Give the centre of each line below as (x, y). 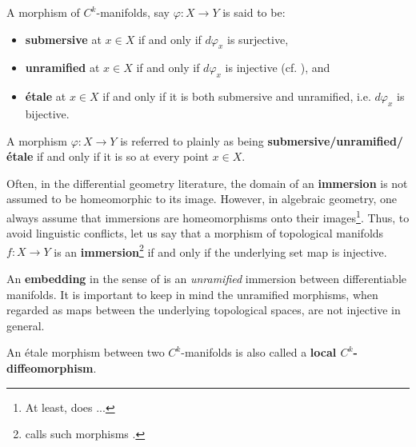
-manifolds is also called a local (259, 352)
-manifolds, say (133, 12)
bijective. (47, 113)
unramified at (62, 68)
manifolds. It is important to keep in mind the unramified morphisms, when (192, 294)
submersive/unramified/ (335, 140)
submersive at (63, 39)
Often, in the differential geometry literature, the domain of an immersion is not (207, 183)
